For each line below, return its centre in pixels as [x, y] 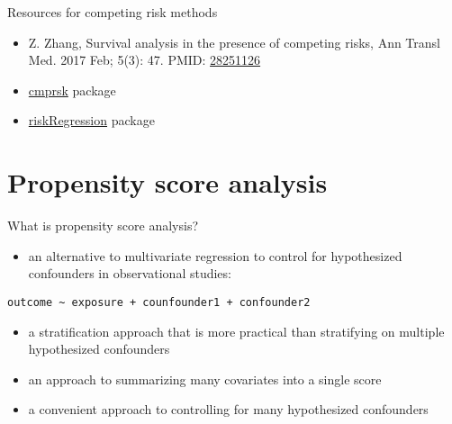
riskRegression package [91, 120]
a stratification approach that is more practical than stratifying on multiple [236, 331]
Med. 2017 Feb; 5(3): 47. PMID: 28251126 [145, 60]
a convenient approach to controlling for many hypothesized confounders [228, 409]
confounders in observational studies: [130, 273]
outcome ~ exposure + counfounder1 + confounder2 [159, 302]
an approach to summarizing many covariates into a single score [205, 379]
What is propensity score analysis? [103, 226]
